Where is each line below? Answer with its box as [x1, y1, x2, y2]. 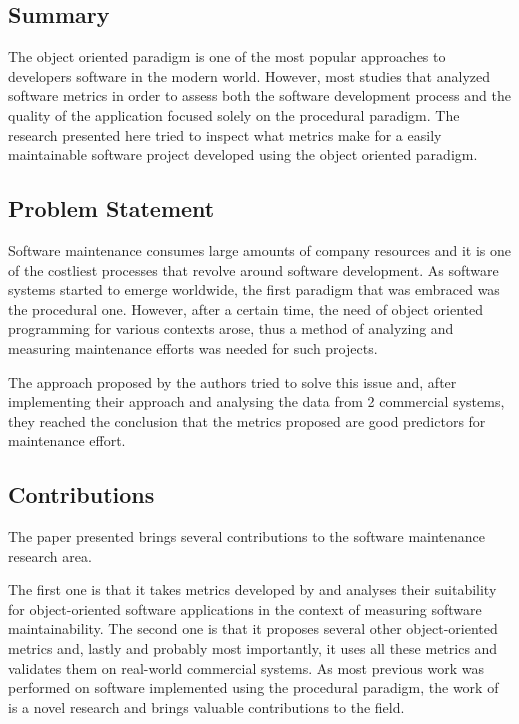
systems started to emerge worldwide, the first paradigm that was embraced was [8, 279, 500, 300]
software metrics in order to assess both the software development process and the [8, 85, 511, 106]
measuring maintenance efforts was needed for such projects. [8, 337, 378, 358]
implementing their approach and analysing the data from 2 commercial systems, [8, 391, 505, 412]
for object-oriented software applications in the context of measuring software [8, 598, 482, 619]
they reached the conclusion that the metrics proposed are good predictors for [8, 410, 486, 431]
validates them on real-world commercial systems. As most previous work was [8, 657, 484, 678]
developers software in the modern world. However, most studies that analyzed [8, 65, 490, 86]
